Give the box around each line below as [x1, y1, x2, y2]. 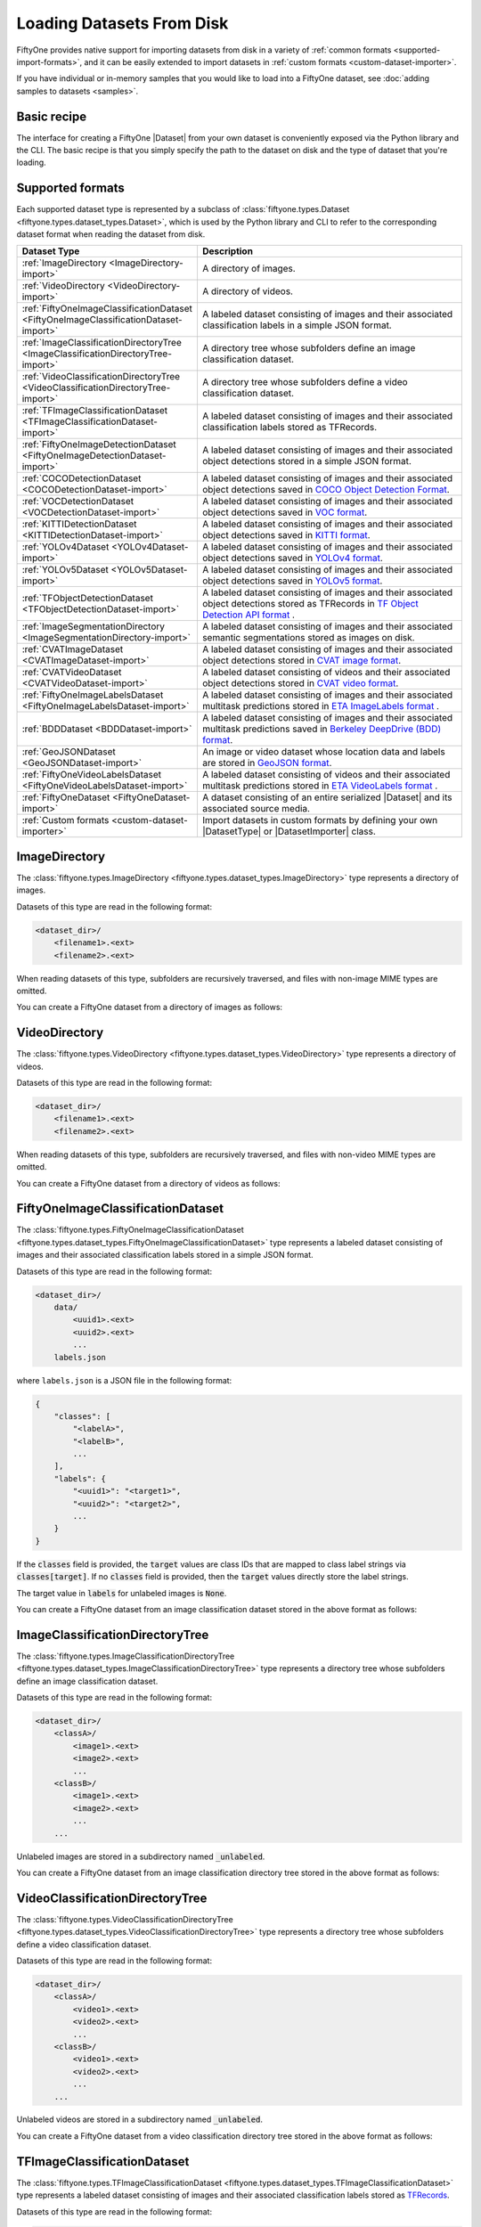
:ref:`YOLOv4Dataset [21, 541, 110, 553]
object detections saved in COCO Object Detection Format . [201, 484, 450, 496]
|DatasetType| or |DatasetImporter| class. [201, 825, 376, 837]
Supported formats [16, 181, 125, 196]
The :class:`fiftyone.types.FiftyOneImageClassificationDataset [16, 1225, 244, 1236]
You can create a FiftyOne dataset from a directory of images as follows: [16, 1002, 283, 1013]
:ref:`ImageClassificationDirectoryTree [21, 337, 182, 349]
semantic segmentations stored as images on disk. [201, 632, 415, 644]
